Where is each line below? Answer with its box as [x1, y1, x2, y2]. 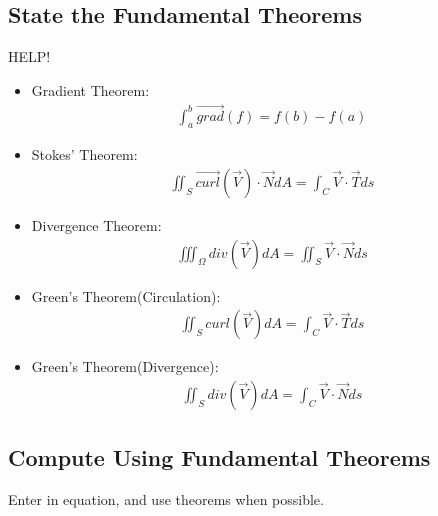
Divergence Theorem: [31, 215, 162, 236]
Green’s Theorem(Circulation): [31, 285, 221, 306]
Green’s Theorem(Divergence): [31, 356, 219, 377]
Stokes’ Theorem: [31, 144, 138, 165]
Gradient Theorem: [31, 79, 150, 100]
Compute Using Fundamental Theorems [8, 442, 431, 473]
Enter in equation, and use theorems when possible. [8, 489, 324, 510]
